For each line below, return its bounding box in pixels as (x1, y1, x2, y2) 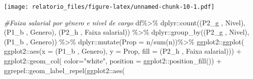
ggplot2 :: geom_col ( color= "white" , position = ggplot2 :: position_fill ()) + (4, 56, 222, 66)
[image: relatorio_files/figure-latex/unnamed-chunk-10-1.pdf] (4, 3, 215, 10)
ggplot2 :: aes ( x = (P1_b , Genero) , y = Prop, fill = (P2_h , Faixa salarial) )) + (4, 46, 242, 56)
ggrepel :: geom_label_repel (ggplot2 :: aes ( (4, 65, 125, 75)
